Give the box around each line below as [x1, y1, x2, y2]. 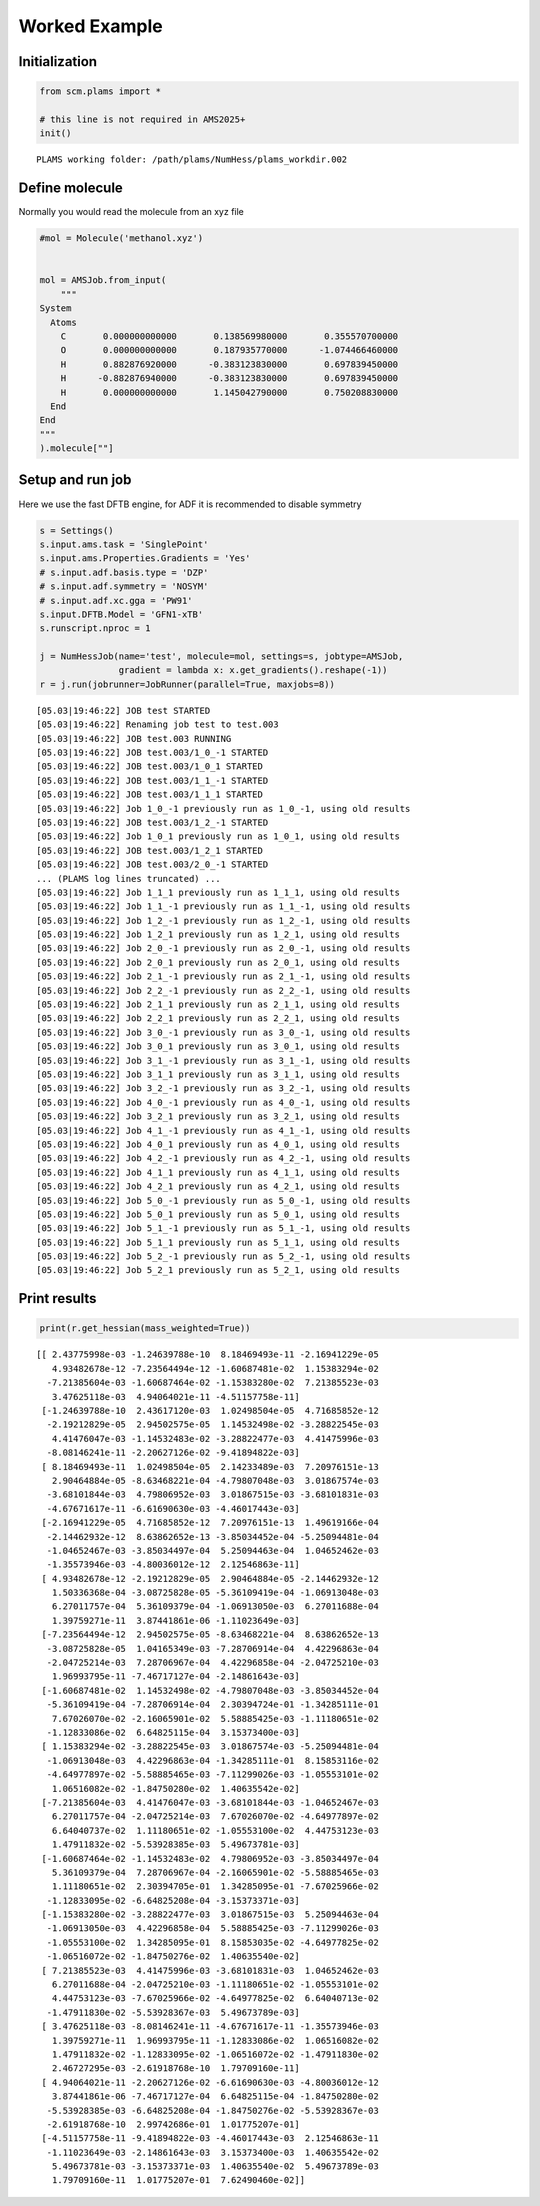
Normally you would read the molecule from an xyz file [18, 206, 245, 218]
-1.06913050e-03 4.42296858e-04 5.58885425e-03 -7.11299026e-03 [46, 1923, 379, 1934]
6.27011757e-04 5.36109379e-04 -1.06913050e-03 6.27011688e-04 [51, 1601, 379, 1612]
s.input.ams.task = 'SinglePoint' [39, 538, 209, 550]
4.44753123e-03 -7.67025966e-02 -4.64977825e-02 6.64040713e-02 [51, 1993, 379, 2004]
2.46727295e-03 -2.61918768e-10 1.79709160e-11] [51, 2063, 300, 2074]
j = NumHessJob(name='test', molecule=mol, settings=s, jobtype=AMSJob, [39, 651, 404, 662]
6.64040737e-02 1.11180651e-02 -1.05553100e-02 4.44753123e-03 [51, 1825, 379, 1836]
